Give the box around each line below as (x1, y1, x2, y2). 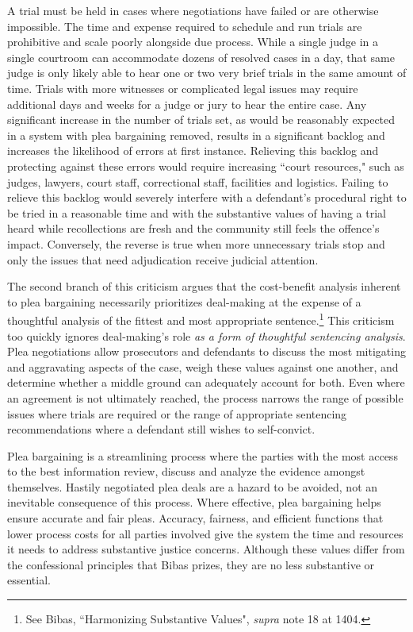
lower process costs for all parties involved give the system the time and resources (7, 525, 403, 541)
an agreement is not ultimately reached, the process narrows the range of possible (7, 389, 403, 406)
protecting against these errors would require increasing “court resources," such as (7, 157, 404, 174)
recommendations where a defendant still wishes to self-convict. (7, 421, 315, 437)
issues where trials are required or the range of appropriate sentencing (7, 405, 347, 422)
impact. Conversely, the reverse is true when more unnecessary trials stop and (7, 235, 385, 252)
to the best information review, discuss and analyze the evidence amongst (7, 463, 365, 480)
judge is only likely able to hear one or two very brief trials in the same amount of (7, 64, 407, 81)
